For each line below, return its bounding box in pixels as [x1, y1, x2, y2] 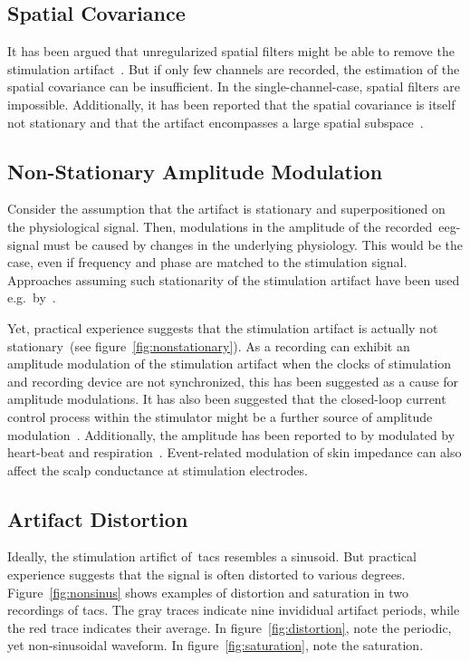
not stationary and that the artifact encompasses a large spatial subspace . [7, 112, 424, 131]
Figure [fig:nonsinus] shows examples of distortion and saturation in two [7, 582, 409, 601]
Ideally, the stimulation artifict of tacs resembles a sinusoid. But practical [7, 547, 417, 566]
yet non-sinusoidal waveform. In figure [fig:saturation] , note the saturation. [7, 636, 424, 655]
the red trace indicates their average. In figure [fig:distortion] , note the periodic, [7, 618, 452, 637]
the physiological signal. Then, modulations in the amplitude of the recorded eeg [7, 216, 456, 235]
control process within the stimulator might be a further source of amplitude [7, 407, 433, 426]
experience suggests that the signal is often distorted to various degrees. [7, 565, 406, 584]
